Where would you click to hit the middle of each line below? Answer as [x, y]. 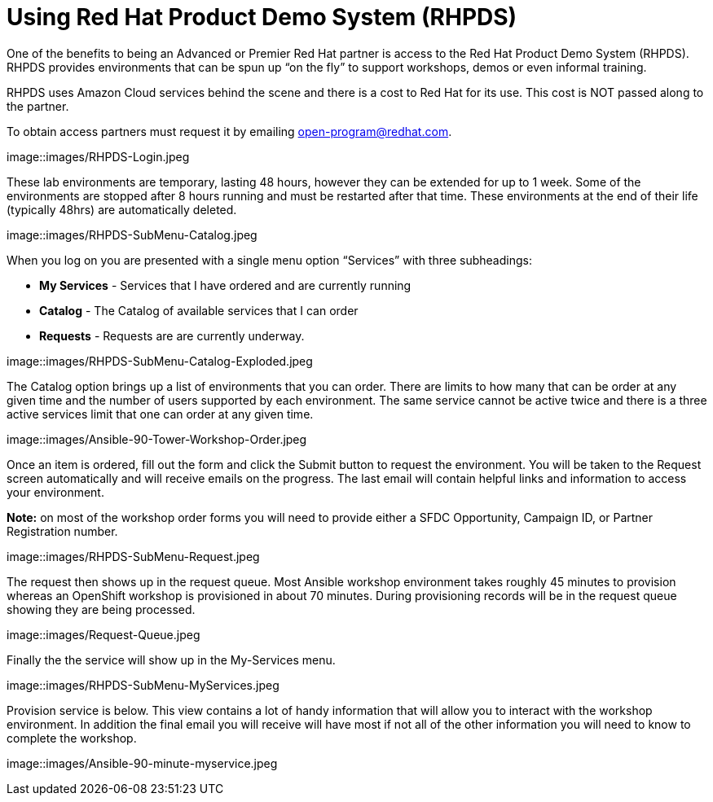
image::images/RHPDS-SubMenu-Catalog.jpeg [132, 234]
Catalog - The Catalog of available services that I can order [199, 310]
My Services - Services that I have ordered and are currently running [225, 285]
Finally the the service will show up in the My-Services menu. [171, 660]
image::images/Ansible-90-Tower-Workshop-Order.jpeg [157, 439]
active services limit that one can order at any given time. [160, 414]
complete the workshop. [72, 738]
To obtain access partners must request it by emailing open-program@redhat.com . [229, 131]
